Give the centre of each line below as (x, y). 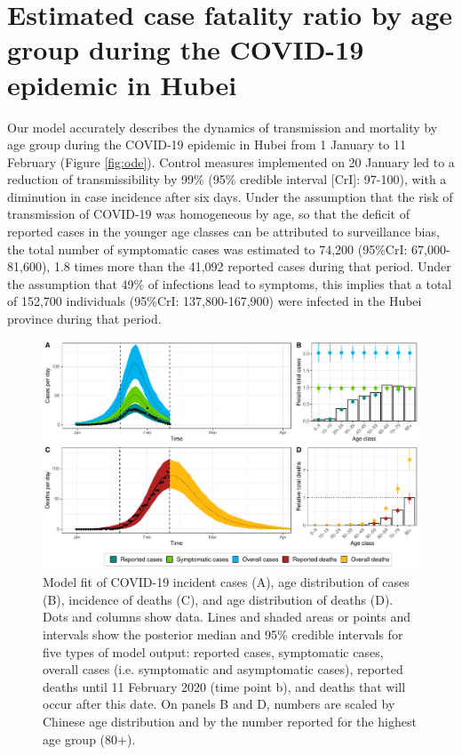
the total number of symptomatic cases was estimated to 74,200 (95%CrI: (207, 249)
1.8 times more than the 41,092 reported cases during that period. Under (252, 266)
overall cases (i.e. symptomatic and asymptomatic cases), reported (223, 669)
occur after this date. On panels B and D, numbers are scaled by (219, 704)
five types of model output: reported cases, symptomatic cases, (213, 651)
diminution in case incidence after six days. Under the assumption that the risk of (230, 196)
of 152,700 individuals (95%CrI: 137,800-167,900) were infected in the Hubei (215, 301)
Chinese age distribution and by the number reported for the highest (230, 721)
